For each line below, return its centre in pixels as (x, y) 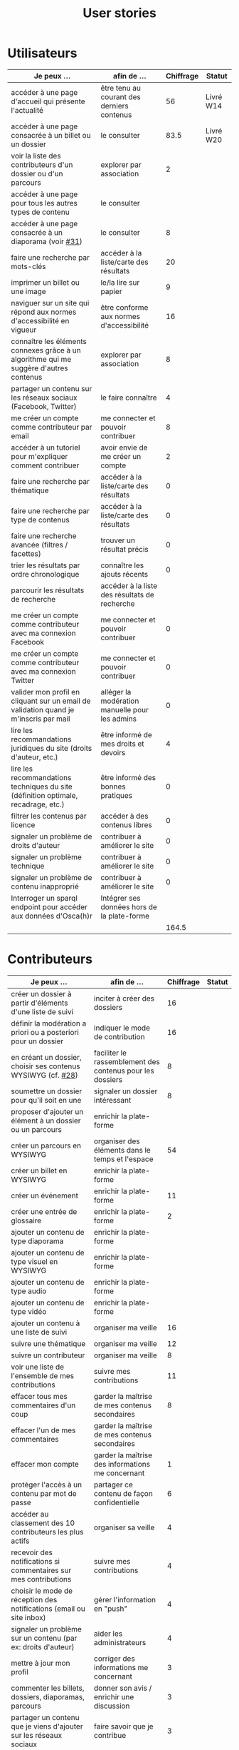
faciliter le (110, 1053)
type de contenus (40, 520)
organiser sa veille (124, 1527)
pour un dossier (37, 1041)
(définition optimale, (44, 795)
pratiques (117, 795)
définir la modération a (49, 1023)
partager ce (113, 1485)
